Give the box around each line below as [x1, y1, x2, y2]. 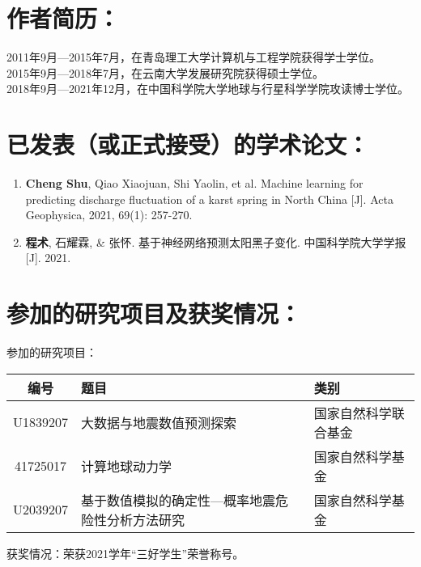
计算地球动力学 [81, 456, 172, 476]
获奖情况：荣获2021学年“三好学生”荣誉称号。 [6, 544, 245, 561]
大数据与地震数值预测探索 [81, 413, 237, 432]
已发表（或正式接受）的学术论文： [6, 128, 370, 161]
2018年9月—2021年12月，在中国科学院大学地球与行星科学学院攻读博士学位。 [6, 80, 409, 97]
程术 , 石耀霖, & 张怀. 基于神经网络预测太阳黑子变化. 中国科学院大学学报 [25, 233, 406, 250]
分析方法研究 [107, 510, 185, 529]
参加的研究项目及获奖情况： [6, 297, 302, 330]
